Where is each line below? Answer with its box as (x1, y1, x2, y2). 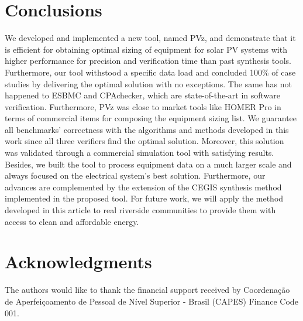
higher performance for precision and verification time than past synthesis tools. (5, 54, 291, 67)
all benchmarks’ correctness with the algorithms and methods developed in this (5, 123, 289, 135)
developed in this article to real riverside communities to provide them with (5, 204, 276, 216)
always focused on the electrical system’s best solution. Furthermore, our (5, 169, 266, 182)
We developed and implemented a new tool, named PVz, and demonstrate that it (5, 32, 296, 44)
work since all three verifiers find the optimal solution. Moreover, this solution (5, 135, 284, 147)
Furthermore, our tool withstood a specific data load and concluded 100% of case (5, 66, 296, 78)
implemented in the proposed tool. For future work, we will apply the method (5, 192, 284, 204)
